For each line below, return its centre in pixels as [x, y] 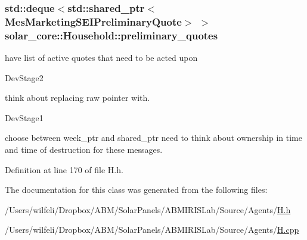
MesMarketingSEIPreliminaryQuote [93, 21]
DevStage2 [24, 77]
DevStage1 [24, 117]
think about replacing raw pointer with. [77, 98]
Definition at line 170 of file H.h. [64, 169]
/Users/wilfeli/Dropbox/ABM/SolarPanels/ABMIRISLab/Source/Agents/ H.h [148, 209]
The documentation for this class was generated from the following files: [136, 190]
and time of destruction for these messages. [84, 150]
